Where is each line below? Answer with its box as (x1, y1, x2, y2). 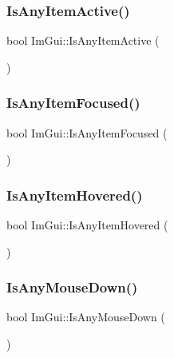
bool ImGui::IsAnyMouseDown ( (6, 308, 165, 325)
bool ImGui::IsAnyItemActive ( (6, 32, 160, 49)
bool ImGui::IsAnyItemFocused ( (6, 124, 168, 141)
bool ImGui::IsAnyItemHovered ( (6, 217, 168, 233)
